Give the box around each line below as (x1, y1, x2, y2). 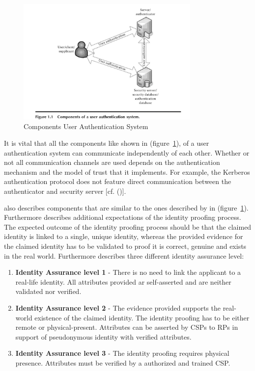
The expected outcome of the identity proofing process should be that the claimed (4, 221, 252, 232)
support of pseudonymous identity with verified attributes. (15, 331, 192, 342)
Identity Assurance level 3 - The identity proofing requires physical (15, 348, 229, 358)
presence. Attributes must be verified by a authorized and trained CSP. (15, 357, 230, 368)
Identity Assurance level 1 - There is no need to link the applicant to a (15, 267, 241, 277)
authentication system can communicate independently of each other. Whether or (4, 147, 250, 158)
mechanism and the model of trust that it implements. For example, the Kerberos (4, 166, 250, 177)
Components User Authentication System (24, 121, 148, 132)
